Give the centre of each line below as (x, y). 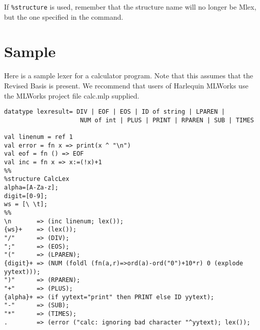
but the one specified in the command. (64, 16)
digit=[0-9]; (26, 196)
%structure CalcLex (37, 179)
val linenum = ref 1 (39, 137)
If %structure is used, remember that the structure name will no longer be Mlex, (130, 7)
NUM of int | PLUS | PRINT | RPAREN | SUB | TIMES (167, 120)
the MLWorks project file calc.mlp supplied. (72, 95)
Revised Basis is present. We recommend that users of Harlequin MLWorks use (126, 85)
